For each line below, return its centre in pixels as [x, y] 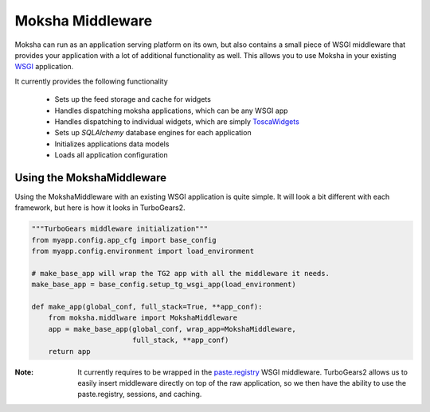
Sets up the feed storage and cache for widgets [133, 99]
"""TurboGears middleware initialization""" [120, 229]
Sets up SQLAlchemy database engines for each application [153, 133]
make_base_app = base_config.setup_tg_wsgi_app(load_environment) [164, 285]
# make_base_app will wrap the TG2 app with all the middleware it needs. [181, 273]
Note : [24, 372]
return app [69, 351]
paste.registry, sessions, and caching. [140, 395]
